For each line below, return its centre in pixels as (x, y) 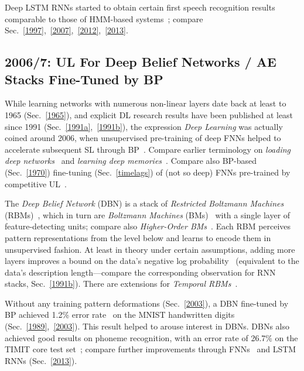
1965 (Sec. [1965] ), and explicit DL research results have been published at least (149, 114)
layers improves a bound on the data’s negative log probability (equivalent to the (152, 261)
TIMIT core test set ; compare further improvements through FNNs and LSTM (151, 349)
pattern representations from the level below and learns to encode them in (138, 237)
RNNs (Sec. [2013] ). (41, 360)
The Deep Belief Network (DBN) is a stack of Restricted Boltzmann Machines (144, 203)
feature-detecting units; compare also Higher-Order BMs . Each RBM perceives (148, 226)
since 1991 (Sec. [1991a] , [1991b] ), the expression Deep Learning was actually (144, 126)
